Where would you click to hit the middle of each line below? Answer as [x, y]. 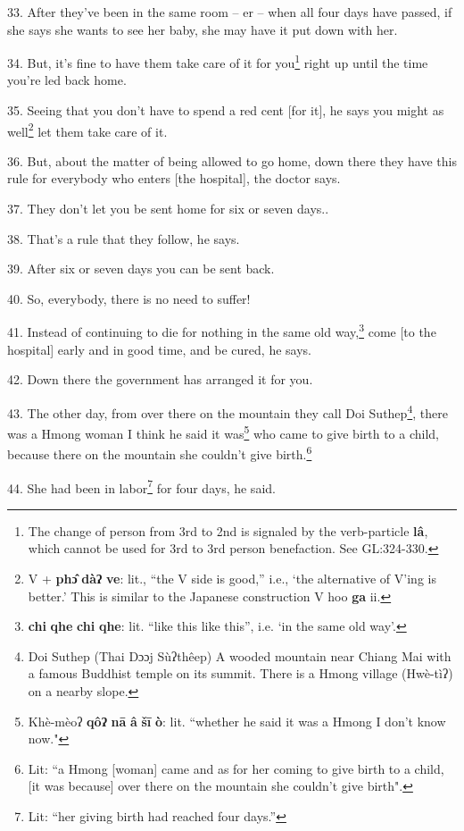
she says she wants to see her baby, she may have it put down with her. [203, 29]
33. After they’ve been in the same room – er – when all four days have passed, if [230, 12]
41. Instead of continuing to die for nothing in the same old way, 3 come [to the [222, 331]
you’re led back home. [67, 80]
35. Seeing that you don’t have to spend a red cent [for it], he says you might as [226, 110]
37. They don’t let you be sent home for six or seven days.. [168, 209]
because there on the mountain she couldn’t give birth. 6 [160, 453]
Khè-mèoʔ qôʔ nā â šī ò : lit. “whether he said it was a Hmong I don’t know [237, 721]
